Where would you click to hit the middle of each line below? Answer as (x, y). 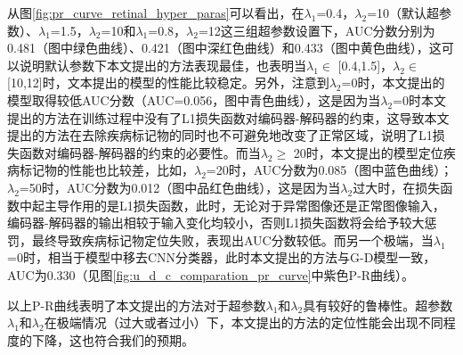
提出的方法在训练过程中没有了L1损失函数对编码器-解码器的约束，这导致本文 (228, 117)
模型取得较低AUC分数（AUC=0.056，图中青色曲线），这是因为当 (194, 99)
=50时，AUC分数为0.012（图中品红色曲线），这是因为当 (180, 187)
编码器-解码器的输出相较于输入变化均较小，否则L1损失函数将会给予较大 (216, 223)
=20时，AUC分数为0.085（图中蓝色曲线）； (329, 170)
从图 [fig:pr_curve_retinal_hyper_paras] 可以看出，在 (156, 12)
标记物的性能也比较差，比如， (106, 170)
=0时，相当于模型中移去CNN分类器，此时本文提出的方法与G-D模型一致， (222, 257)
